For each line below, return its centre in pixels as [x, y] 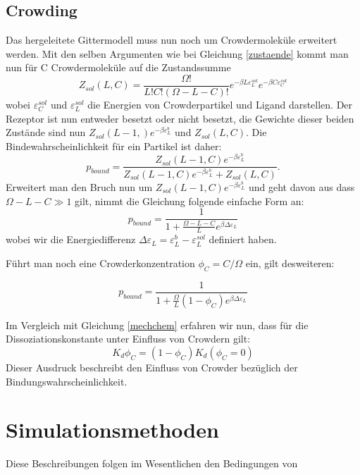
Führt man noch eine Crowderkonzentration [100, 263]
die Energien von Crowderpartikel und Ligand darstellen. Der [220, 105]
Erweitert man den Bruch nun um [79, 187]
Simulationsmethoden [112, 430]
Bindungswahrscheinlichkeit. [67, 381]
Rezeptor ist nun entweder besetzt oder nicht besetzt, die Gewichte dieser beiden [180, 118]
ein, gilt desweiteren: [290, 263]
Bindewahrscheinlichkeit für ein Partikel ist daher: [114, 146]
